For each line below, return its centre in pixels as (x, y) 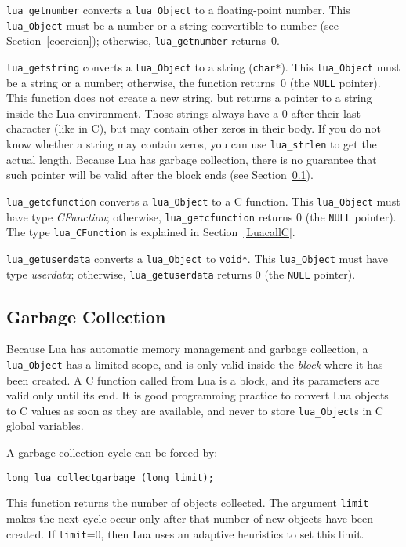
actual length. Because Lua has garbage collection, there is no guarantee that (192, 159)
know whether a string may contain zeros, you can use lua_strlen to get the (192, 144)
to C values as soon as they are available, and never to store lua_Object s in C (195, 410)
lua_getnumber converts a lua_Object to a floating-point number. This (178, 9)
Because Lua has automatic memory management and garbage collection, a (187, 349)
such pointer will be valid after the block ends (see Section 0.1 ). (160, 175)
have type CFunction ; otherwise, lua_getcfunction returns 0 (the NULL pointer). (201, 216)
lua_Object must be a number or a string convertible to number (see (172, 25)
